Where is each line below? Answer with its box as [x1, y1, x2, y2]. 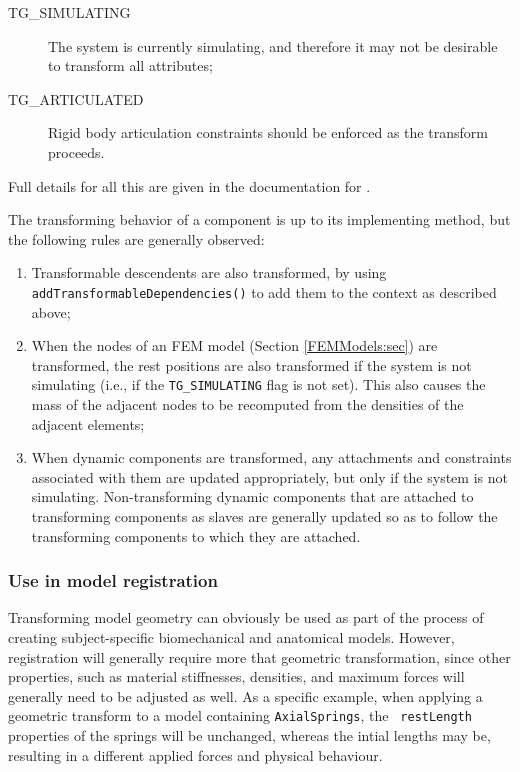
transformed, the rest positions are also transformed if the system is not [31, 354, 472, 375]
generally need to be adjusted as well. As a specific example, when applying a [8, 685, 483, 706]
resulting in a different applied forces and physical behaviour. [8, 744, 383, 765]
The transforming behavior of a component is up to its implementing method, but [8, 209, 511, 230]
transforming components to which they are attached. [31, 525, 361, 546]
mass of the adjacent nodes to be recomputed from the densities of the [31, 394, 464, 415]
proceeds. [48, 141, 105, 162]
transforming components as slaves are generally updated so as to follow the [31, 506, 498, 527]
